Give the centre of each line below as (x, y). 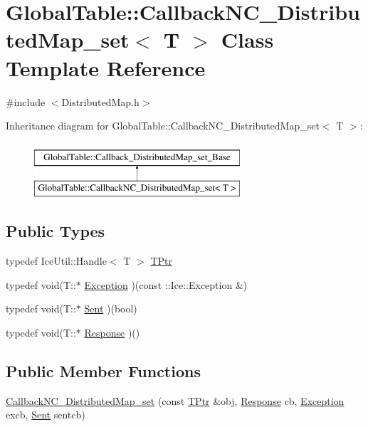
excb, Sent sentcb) (46, 415)
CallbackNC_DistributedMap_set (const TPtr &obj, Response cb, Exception (175, 400)
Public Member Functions (103, 370)
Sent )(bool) (111, 309)
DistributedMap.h (100, 101)
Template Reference (106, 67)
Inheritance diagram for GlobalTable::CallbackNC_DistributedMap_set (163, 126)
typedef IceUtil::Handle (56, 261)
